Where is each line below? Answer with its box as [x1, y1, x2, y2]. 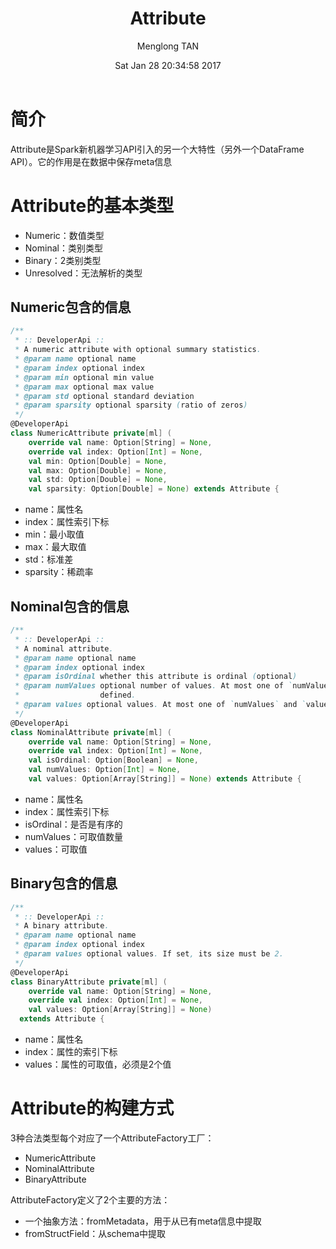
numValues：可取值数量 [24, 830, 123, 842]
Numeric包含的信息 [10, 299, 132, 316]
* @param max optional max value [14, 382, 155, 392]
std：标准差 [24, 553, 74, 566]
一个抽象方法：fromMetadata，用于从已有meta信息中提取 [24, 1215, 262, 1227]
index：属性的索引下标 [24, 1046, 118, 1058]
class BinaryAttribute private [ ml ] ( [10, 977, 168, 987]
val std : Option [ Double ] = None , [28, 475, 168, 485]
